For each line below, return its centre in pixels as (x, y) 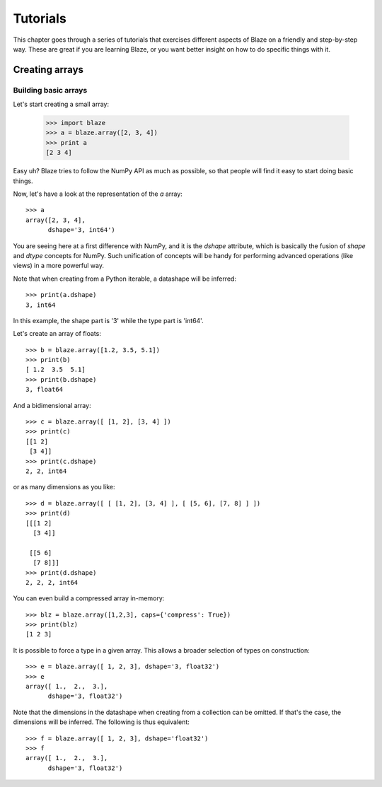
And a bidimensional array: (52, 405)
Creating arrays (48, 70)
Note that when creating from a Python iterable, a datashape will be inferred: (125, 279)
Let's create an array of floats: (57, 334)
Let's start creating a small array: (61, 104)
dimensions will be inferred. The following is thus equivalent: (102, 722)
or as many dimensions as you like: (64, 487)
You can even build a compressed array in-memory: (89, 598)
